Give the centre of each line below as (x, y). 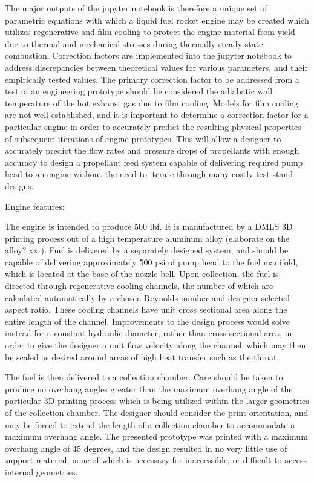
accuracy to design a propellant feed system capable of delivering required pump (154, 162)
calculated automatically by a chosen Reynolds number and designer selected (148, 297)
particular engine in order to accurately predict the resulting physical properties (153, 126)
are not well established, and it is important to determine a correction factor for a (157, 115)
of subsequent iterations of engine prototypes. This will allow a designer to (143, 138)
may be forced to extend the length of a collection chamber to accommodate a (150, 424)
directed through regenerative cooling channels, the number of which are (139, 286)
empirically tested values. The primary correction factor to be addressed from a (152, 79)
